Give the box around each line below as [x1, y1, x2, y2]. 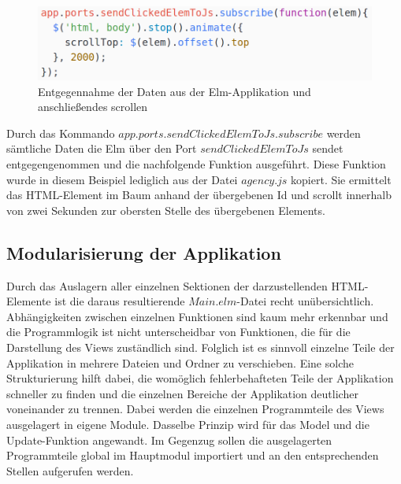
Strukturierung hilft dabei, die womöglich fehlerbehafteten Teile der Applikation [6, 370, 394, 386]
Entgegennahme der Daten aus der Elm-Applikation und [38, 83, 311, 99]
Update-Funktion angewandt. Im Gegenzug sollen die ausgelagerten [6, 431, 332, 448]
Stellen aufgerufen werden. [6, 462, 134, 478]
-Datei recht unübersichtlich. [236, 293, 374, 309]
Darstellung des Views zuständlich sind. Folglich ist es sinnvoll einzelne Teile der [6, 339, 395, 356]
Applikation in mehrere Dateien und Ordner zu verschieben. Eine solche [6, 354, 354, 371]
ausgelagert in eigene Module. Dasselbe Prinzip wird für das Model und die [6, 416, 369, 432]
